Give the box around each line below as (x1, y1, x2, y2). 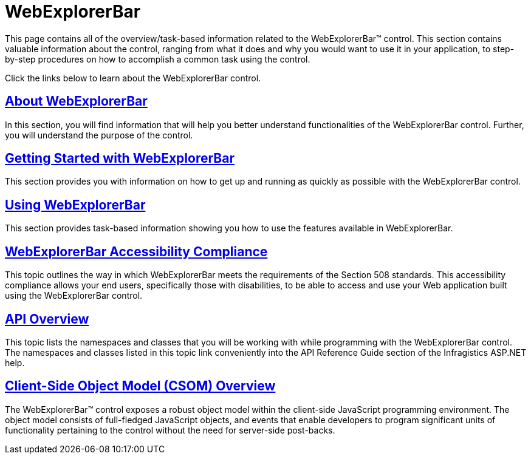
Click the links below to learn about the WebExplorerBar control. (5, 72, 261, 83)
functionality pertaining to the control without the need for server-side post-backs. (5, 424, 335, 435)
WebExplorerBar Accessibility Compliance (5, 243, 268, 259)
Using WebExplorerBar (5, 197, 146, 212)
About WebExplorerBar (5, 93, 148, 109)
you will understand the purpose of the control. (5, 129, 193, 140)
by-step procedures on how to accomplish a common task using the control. (5, 53, 310, 64)
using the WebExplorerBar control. (5, 290, 143, 301)
